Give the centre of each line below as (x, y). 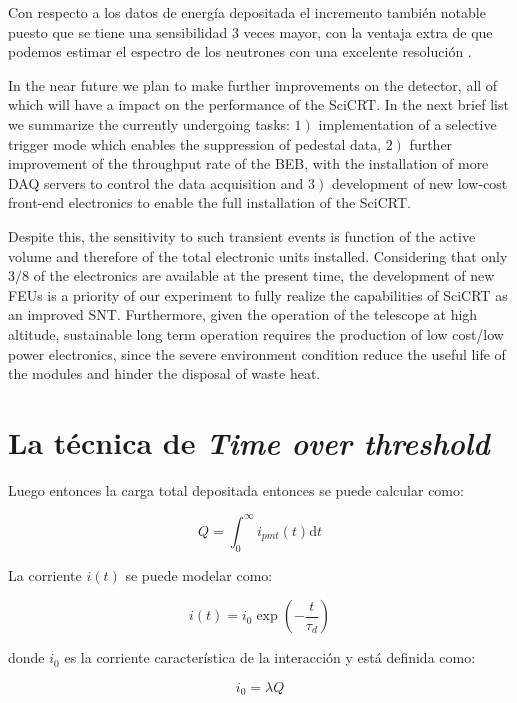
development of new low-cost (419, 182)
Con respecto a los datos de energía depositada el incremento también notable (247, 12)
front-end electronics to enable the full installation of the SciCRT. (209, 202)
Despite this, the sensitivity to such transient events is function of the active (242, 235)
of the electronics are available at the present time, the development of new (264, 275)
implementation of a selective (407, 123)
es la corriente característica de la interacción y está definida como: (270, 657)
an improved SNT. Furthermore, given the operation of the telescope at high (243, 314)
